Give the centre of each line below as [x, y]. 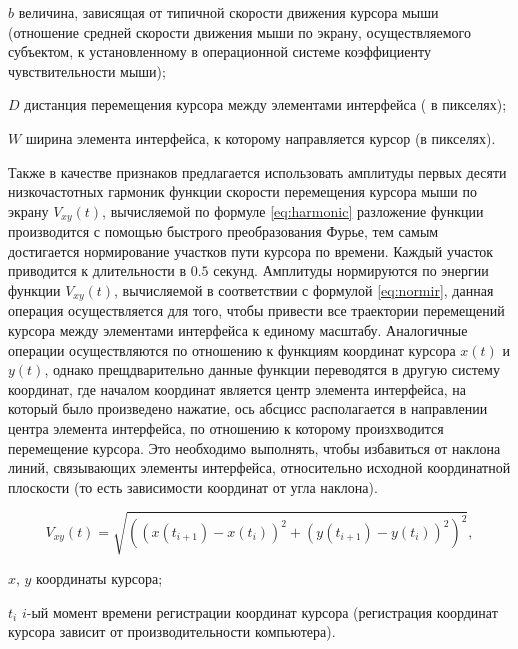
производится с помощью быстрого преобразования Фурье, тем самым [223, 231]
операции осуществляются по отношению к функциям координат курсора [232, 349]
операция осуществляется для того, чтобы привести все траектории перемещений [256, 310]
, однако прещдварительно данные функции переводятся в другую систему [272, 369]
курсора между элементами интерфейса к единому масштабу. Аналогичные [238, 330]
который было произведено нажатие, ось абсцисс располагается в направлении [248, 408]
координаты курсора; [99, 577]
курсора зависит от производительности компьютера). [172, 631]
